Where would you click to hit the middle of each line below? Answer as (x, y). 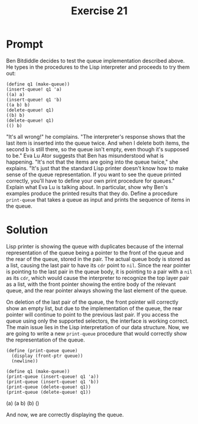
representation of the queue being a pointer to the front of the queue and (95, 253)
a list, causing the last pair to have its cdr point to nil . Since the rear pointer (98, 265)
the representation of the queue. (46, 340)
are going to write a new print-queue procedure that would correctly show (97, 333)
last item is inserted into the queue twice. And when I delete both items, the (98, 143)
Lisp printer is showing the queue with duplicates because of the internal (95, 246)
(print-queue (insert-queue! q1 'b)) (53, 382)
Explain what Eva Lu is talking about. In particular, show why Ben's (87, 187)
